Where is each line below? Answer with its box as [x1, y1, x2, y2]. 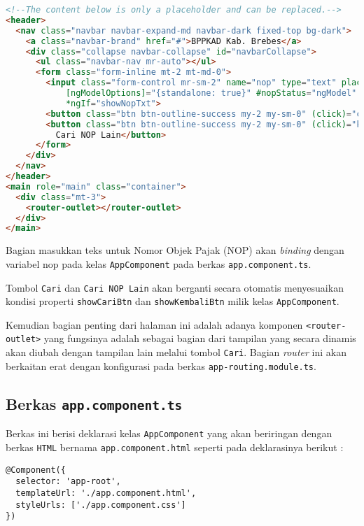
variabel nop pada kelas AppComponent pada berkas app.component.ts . [6, 256, 311, 271]
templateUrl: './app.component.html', [15, 488, 197, 498]
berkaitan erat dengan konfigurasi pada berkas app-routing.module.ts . [6, 358, 316, 373]
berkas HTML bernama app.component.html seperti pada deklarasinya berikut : [6, 439, 344, 454]
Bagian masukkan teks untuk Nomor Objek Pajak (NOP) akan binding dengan [6, 243, 344, 257]
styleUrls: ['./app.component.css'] [15, 499, 186, 510]
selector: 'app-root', [15, 476, 121, 487]
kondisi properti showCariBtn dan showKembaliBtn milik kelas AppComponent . [6, 294, 339, 308]
